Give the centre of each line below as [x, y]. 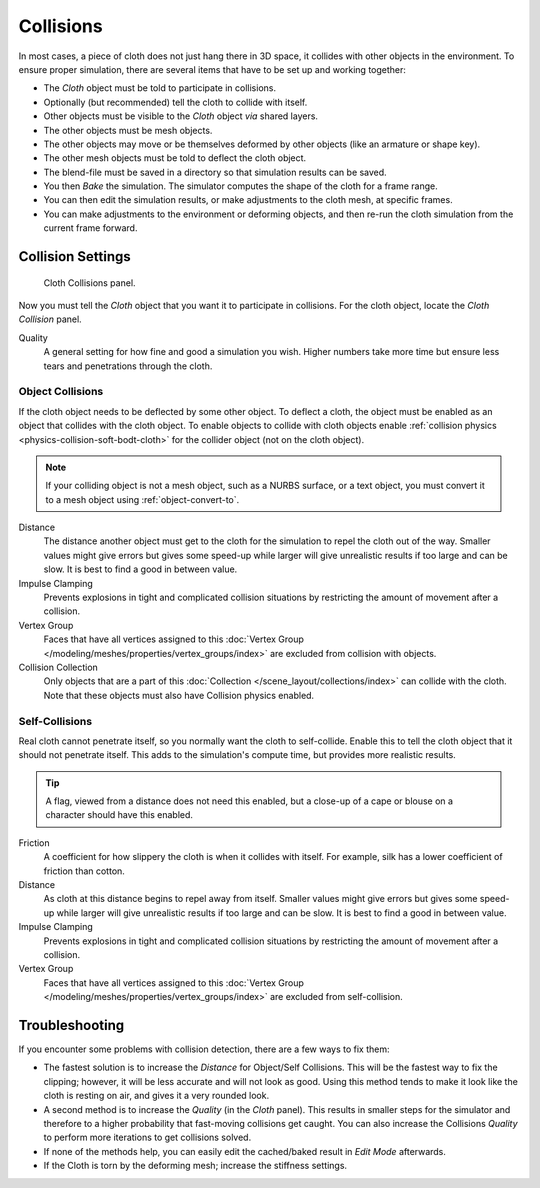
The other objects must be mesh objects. [128, 130]
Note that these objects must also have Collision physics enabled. [179, 695]
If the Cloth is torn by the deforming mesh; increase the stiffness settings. [195, 1166]
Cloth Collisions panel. [89, 282]
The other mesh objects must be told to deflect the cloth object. [175, 158]
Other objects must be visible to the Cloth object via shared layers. [181, 116]
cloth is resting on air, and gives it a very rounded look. [156, 1096]
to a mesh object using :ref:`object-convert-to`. [142, 499]
